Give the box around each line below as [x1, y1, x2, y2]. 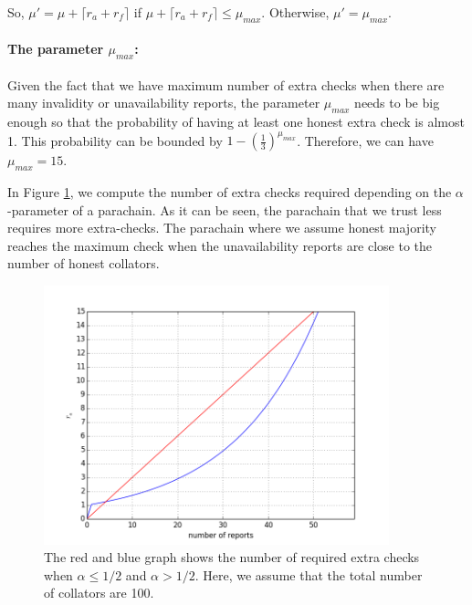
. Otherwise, [261, 3, 330, 21]
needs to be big [354, 93, 440, 112]
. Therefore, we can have [297, 130, 434, 150]
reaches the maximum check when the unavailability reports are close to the [7, 235, 433, 255]
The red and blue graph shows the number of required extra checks [44, 548, 420, 567]
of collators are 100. [44, 583, 154, 602]
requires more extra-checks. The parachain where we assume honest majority [7, 218, 436, 237]
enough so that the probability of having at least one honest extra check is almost [7, 112, 465, 131]
